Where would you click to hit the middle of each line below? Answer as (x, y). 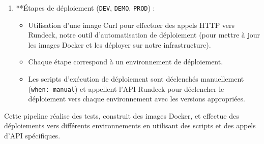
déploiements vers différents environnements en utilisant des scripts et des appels (130, 125)
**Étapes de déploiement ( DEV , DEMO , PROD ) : (85, 8)
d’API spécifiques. (32, 136)
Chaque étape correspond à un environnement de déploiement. (126, 62)
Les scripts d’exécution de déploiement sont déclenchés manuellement (136, 79)
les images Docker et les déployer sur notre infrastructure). (120, 44)
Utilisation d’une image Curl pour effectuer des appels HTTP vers (131, 25)
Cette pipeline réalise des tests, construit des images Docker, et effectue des (122, 115)
